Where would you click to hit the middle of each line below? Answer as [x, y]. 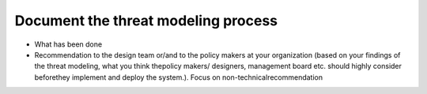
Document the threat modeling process [146, 21]
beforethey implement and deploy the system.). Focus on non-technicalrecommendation [179, 77]
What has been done [68, 44]
